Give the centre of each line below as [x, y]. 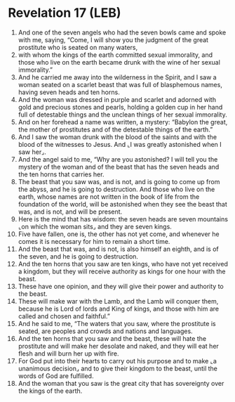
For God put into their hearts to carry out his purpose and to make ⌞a [117, 361]
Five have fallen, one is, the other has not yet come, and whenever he [119, 234]
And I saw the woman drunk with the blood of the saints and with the [117, 137]
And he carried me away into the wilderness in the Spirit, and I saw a [117, 77]
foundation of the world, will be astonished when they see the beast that [122, 204]
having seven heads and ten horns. [69, 92]
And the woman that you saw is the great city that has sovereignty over [121, 383]
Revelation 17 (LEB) [65, 13]
